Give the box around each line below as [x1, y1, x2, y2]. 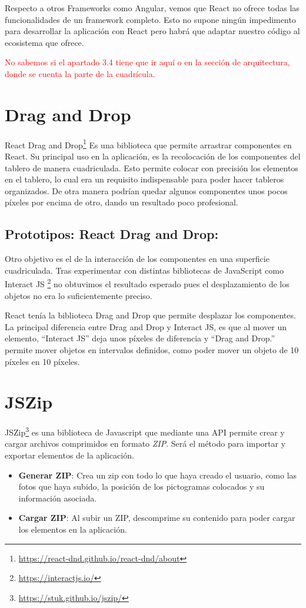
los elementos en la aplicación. [18, 523, 127, 536]
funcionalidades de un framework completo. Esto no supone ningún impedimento [5, 13, 296, 25]
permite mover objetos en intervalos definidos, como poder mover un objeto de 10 [5, 343, 299, 356]
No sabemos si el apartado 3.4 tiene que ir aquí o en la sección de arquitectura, [5, 56, 290, 68]
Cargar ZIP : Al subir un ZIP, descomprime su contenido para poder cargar [18, 511, 295, 524]
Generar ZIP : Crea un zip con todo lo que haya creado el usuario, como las [18, 469, 297, 481]
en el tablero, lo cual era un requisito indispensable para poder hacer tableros [5, 173, 284, 185]
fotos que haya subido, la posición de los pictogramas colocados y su [18, 480, 265, 493]
